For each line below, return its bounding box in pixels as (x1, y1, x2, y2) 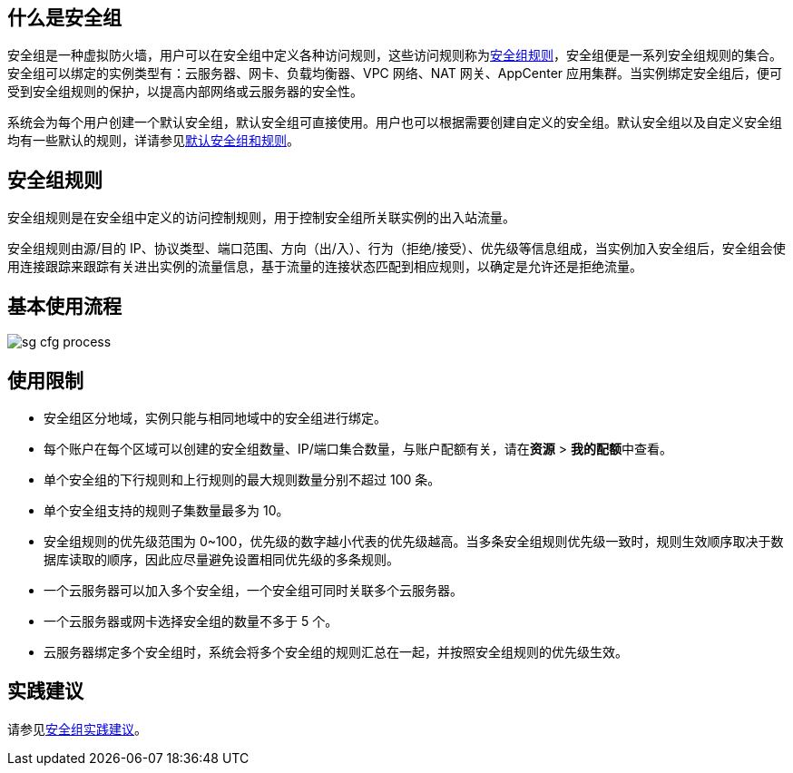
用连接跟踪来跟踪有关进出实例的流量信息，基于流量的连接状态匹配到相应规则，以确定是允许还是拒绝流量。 (7, 259, 642, 275)
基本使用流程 (7, 294, 122, 318)
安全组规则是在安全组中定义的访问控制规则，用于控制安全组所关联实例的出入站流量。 (7, 210, 515, 226)
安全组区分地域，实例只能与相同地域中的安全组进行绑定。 (44, 409, 387, 426)
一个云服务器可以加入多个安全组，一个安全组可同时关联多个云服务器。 (44, 582, 463, 598)
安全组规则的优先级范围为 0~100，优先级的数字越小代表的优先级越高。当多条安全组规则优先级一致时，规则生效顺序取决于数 (44, 533, 784, 549)
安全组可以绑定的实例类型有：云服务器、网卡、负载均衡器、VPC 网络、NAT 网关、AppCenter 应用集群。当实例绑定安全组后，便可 (7, 65, 783, 82)
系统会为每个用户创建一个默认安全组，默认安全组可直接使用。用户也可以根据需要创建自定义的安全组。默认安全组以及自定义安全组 (7, 114, 782, 131)
